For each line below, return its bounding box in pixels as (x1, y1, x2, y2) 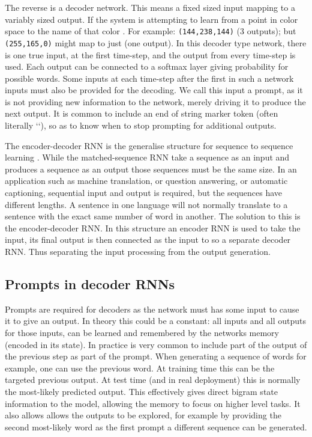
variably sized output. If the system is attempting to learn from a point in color (5, 13, 298, 25)
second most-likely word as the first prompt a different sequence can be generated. (5, 420, 307, 433)
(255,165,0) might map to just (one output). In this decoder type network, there (5, 36, 307, 49)
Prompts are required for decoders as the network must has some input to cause (5, 302, 299, 315)
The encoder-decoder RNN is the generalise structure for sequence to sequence (5, 139, 293, 151)
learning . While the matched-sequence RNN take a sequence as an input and (5, 151, 290, 163)
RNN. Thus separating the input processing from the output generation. (5, 245, 271, 257)
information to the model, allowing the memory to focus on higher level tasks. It (5, 397, 301, 409)
